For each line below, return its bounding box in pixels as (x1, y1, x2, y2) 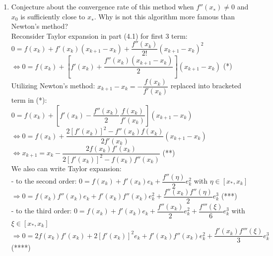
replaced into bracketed (170, 80, 242, 91)
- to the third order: (11, 205, 72, 216)
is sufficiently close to (20, 11, 85, 21)
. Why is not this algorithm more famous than (94, 11, 235, 21)
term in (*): (11, 95, 47, 105)
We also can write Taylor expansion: (11, 163, 122, 173)
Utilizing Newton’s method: (11, 80, 95, 91)
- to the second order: (11, 176, 77, 186)
